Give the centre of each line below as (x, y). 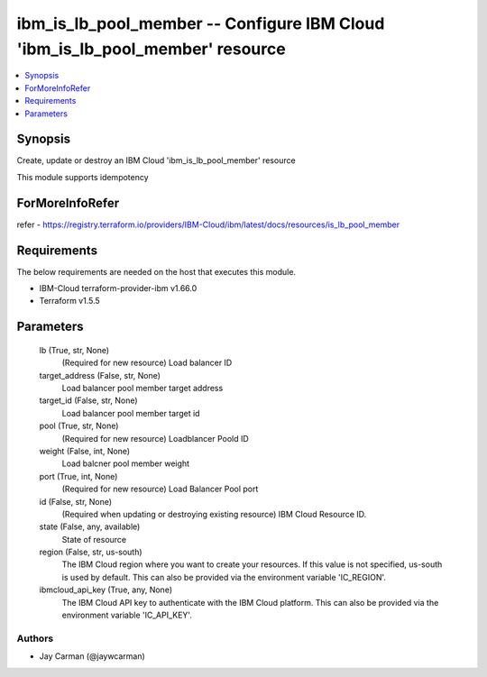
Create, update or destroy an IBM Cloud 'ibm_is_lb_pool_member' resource (156, 160)
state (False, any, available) (90, 526)
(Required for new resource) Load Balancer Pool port (160, 489)
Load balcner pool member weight (125, 463)
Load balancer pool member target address (142, 388)
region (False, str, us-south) (91, 552)
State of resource (94, 539)
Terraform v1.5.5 (70, 301)
